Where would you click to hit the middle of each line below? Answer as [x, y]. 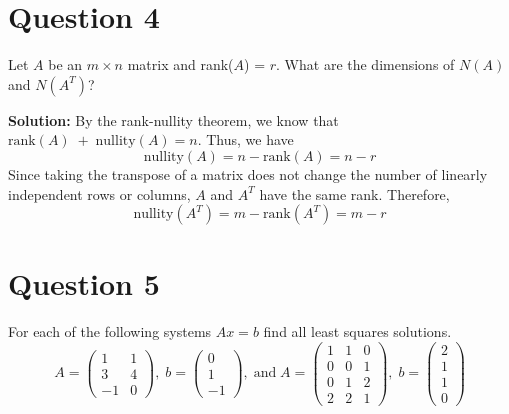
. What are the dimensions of [365, 64]
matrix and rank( [180, 64]
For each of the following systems [110, 331]
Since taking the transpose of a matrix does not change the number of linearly [248, 173]
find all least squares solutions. [357, 331]
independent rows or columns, [99, 193]
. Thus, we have [245, 139]
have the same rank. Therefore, [354, 193]
